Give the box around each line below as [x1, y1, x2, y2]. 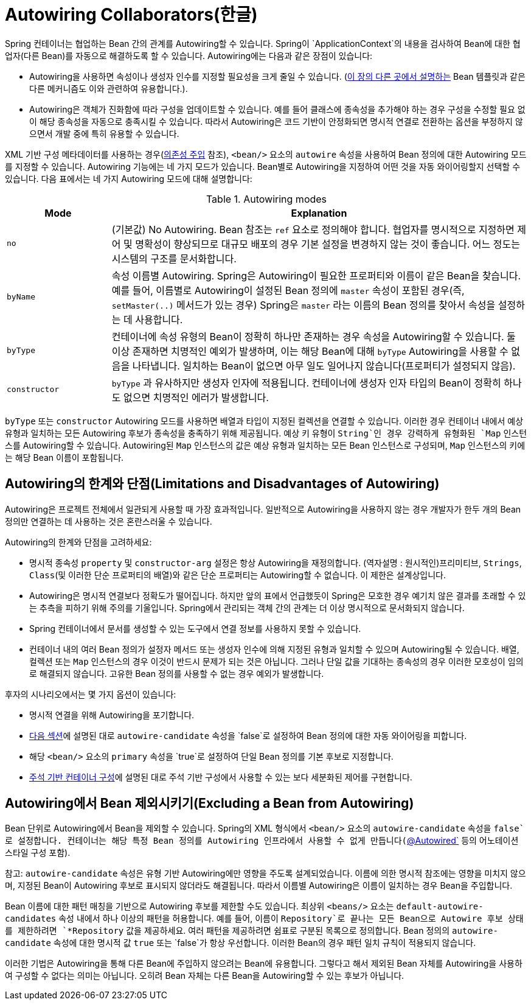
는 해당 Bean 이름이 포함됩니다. [5, 452, 124, 463]
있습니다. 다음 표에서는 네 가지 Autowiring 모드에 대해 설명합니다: [5, 173, 252, 184]
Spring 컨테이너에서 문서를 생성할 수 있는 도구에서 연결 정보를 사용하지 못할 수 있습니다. [29, 623, 361, 634]
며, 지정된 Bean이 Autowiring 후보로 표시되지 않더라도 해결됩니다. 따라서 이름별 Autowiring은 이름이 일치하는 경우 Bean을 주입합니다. [5, 880, 513, 891]
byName [7, 292, 35, 302]
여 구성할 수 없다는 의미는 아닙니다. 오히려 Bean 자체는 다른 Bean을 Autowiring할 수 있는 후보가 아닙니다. [5, 970, 404, 981]
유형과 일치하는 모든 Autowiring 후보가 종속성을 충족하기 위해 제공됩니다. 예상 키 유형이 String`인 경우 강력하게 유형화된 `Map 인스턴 [5, 427, 527, 438]
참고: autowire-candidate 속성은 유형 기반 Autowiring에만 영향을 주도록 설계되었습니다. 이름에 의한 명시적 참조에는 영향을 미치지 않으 [5, 868, 526, 879]
